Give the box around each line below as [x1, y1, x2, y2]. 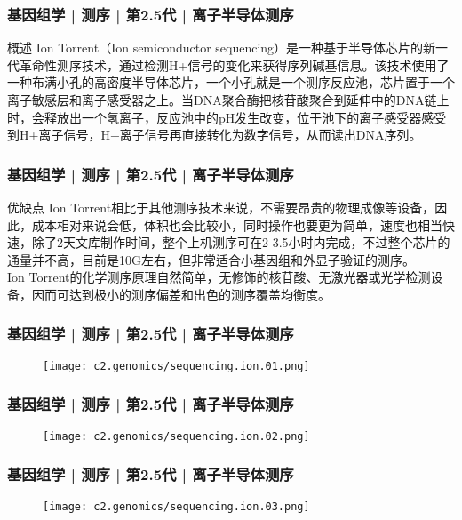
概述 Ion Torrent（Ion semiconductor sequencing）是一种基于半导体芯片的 [7, 38, 424, 57]
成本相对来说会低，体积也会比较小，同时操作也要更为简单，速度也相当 [31, 215, 442, 234]
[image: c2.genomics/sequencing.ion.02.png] [43, 429, 310, 443]
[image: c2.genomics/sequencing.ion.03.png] [43, 500, 310, 513]
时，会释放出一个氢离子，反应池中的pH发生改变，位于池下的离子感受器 [7, 108, 422, 126]
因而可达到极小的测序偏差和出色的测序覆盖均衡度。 [31, 284, 331, 303]
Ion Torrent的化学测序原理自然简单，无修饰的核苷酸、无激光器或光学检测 [7, 268, 431, 286]
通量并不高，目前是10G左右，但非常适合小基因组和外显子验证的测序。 [7, 250, 415, 268]
